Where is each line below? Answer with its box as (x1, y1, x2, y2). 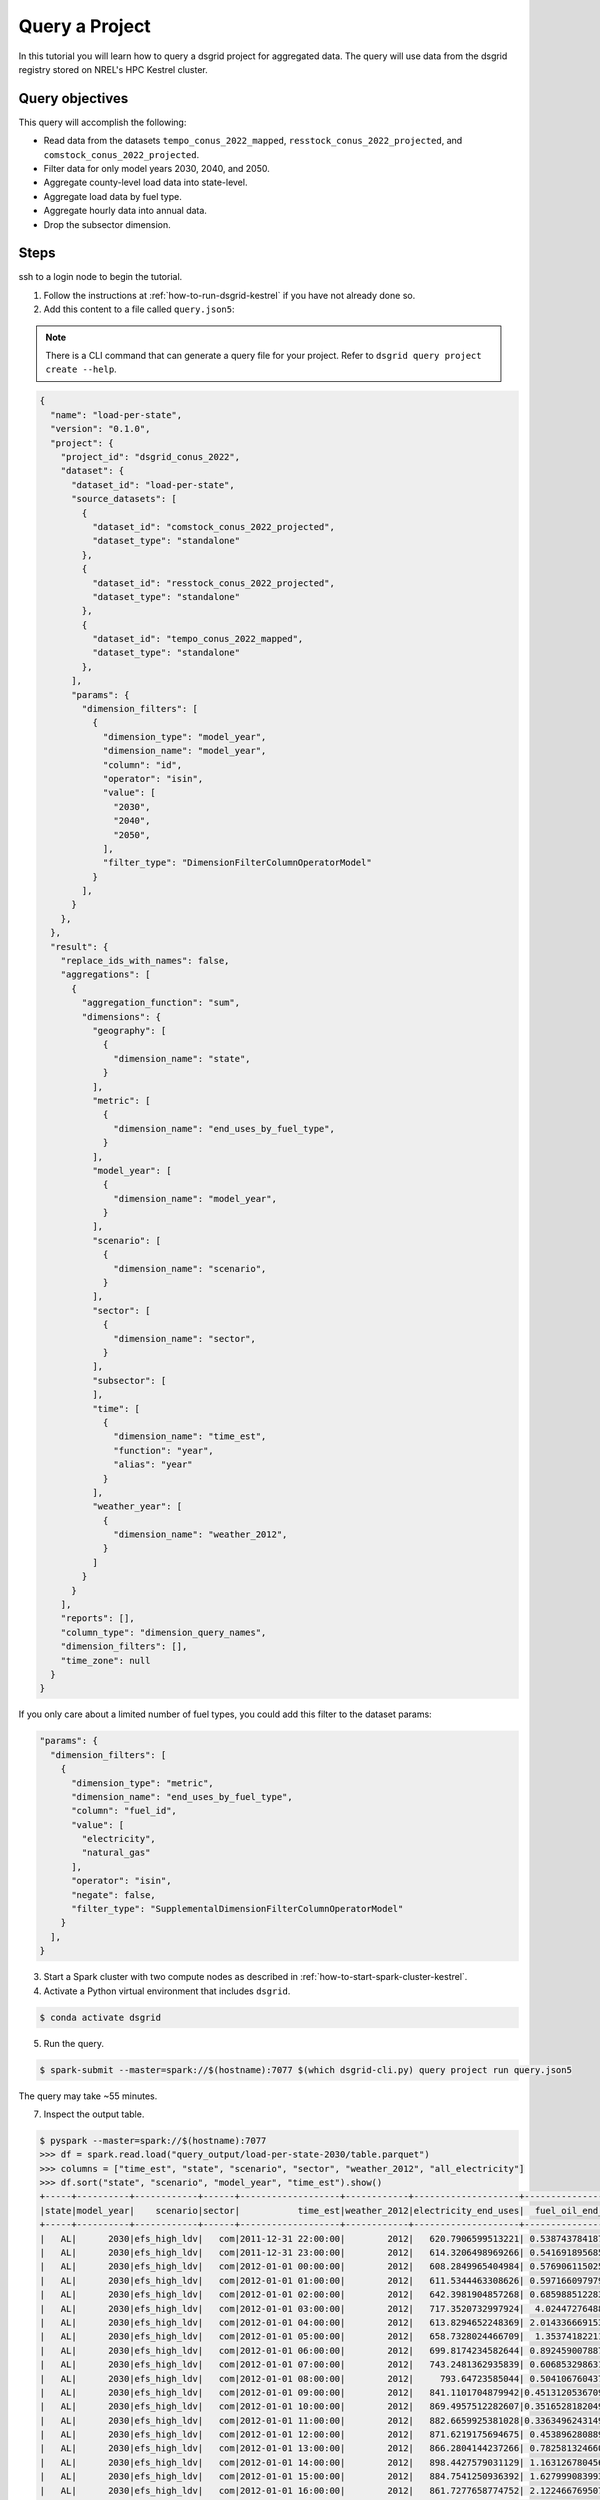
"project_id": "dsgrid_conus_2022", (60, 451, 240, 462)
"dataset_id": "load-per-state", (71, 479, 235, 490)
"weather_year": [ (91, 1501, 183, 1512)
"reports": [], (60, 1613, 135, 1624)
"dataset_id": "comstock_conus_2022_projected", (91, 521, 335, 532)
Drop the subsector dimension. (43, 218, 171, 230)
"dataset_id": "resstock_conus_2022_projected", (91, 577, 335, 589)
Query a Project (18, 15, 152, 37)
